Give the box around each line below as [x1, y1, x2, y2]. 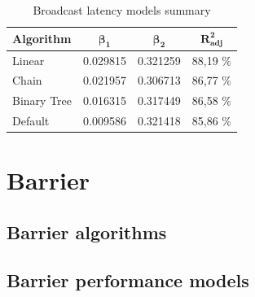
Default [12, 112, 50, 129]
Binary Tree [12, 92, 72, 109]
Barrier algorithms [7, 220, 167, 245]
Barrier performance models [7, 267, 249, 292]
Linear [12, 51, 45, 68]
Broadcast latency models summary [33, 2, 211, 18]
